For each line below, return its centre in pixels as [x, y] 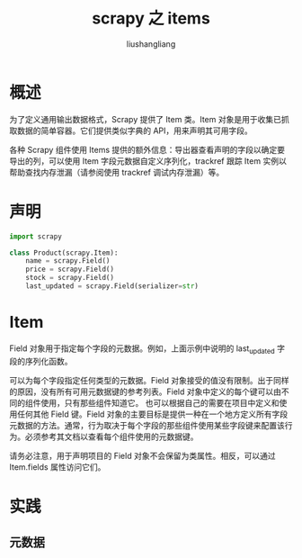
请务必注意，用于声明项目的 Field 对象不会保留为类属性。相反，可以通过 [142, 455]
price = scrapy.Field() [70, 270]
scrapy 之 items [151, 18]
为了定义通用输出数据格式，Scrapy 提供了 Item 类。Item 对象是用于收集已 [145, 119]
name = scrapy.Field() [68, 261]
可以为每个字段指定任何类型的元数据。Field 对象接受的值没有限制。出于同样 [149, 380]
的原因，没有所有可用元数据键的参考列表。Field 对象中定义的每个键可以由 [145, 391]
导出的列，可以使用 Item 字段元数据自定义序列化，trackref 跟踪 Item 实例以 [148, 161]
